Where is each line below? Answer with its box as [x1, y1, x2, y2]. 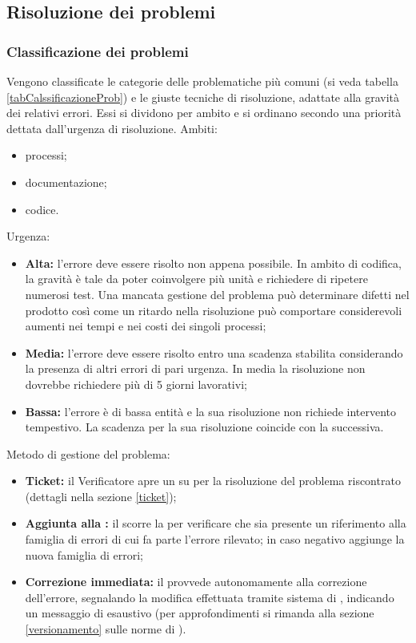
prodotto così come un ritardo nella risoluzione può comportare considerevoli [25, 301, 402, 318]
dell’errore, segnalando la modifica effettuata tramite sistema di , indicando [25, 588, 394, 605]
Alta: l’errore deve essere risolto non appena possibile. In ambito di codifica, [25, 254, 402, 271]
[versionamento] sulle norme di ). [25, 621, 186, 637]
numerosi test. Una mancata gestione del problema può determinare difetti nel [25, 285, 410, 302]
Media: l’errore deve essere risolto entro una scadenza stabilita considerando [25, 344, 403, 361]
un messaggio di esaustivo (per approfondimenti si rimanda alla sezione [25, 605, 374, 621]
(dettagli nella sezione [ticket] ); [25, 487, 177, 504]
